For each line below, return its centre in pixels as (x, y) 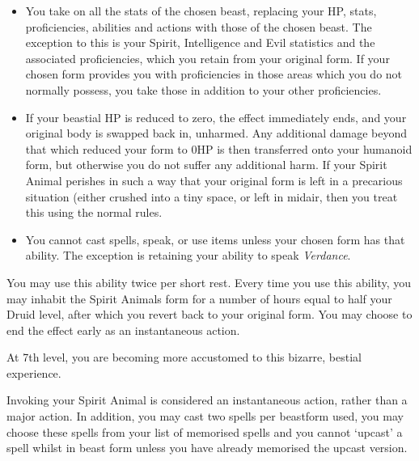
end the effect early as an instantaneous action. (123, 330)
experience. (34, 372)
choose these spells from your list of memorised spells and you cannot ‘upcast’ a (205, 431)
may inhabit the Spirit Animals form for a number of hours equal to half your (199, 298)
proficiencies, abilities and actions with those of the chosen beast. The (199, 26)
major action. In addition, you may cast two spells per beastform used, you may (205, 416)
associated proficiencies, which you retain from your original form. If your (207, 58)
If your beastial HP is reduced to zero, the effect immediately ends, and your (216, 117)
